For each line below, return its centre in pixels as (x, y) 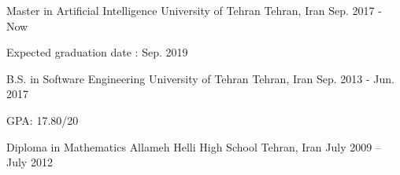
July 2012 (30, 162)
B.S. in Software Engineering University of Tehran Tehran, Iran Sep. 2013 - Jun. (200, 78)
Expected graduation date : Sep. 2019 (97, 52)
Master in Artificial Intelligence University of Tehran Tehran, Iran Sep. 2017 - (194, 10)
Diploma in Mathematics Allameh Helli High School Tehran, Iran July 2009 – (194, 146)
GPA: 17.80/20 (43, 120)
